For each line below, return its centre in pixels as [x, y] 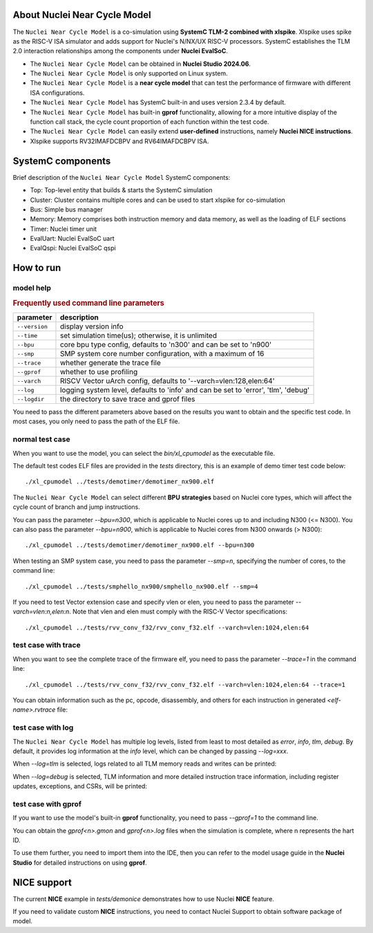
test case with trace [47, 645]
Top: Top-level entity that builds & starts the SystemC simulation [121, 190]
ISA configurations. [57, 93]
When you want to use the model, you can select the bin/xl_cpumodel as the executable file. [144, 453]
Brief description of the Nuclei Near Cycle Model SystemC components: [122, 177]
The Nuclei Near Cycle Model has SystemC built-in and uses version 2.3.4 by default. [158, 102]
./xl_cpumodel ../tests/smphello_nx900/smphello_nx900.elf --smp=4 [142, 586]
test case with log [43, 728]
